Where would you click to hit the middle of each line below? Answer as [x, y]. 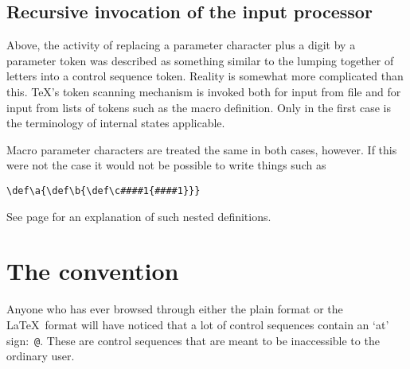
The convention [93, 271]
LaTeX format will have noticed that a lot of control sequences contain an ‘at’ [198, 324]
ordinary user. [41, 356]
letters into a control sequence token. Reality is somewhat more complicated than [205, 76]
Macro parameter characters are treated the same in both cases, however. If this [202, 149]
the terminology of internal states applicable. [116, 123]
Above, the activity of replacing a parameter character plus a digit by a [181, 45]
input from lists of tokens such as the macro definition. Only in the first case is [199, 107]
